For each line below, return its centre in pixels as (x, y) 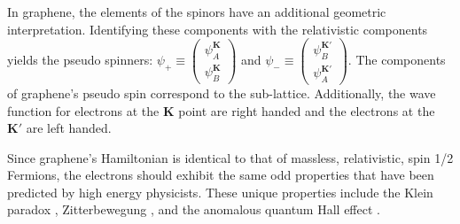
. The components (397, 60)
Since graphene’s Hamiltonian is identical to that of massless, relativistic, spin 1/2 (230, 157)
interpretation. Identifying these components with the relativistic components (218, 29)
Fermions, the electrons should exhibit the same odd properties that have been (221, 175)
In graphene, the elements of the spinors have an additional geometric (197, 12)
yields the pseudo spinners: (80, 60)
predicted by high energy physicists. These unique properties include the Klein (220, 192)
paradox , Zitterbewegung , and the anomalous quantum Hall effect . (194, 209)
